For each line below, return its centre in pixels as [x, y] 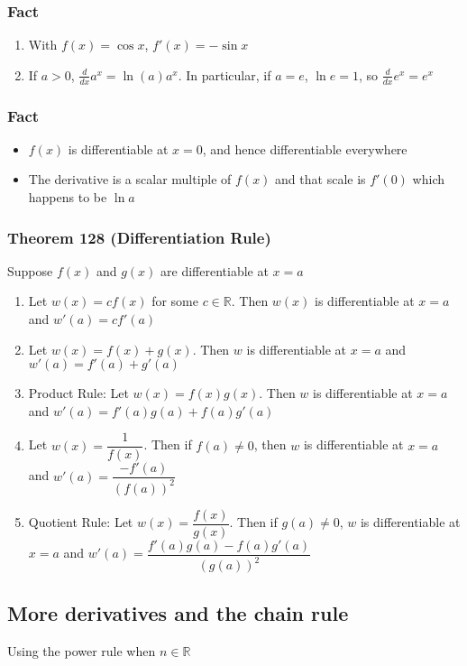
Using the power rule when [82, 650]
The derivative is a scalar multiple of [130, 179]
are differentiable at [215, 270]
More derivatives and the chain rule [178, 612]
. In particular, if [224, 74]
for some [175, 301]
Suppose [30, 270]
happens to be [68, 197]
